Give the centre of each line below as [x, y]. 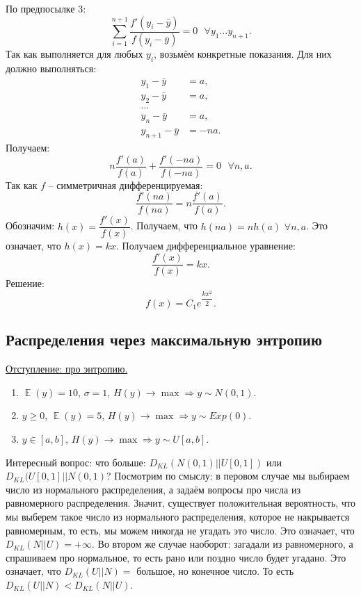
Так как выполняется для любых [74, 54]
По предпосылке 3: [46, 8]
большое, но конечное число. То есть [215, 571]
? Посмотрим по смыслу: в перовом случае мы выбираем [228, 476]
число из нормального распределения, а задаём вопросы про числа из [153, 489]
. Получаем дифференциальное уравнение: [206, 246]
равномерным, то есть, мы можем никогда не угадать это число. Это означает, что [180, 530]
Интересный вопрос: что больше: [76, 462]
